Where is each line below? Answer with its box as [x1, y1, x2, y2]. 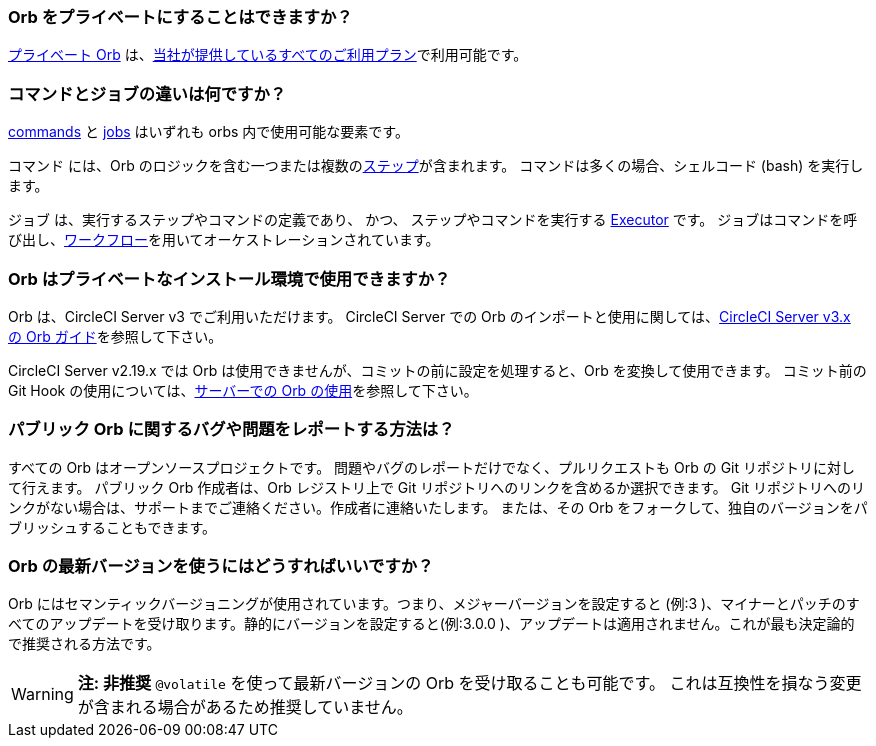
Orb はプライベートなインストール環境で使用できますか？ [8, 268, 451, 289]
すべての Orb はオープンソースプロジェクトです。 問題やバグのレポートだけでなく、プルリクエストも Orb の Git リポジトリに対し [8, 458, 856, 476]
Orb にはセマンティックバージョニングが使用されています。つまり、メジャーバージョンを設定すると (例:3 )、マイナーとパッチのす [8, 595, 860, 613]
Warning [11, 684, 74, 705]
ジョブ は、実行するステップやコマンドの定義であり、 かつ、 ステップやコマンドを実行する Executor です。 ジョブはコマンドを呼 [8, 211, 858, 229]
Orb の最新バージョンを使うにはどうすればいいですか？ [8, 556, 434, 576]
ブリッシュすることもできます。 [8, 518, 217, 536]
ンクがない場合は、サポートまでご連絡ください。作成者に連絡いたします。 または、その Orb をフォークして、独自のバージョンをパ [8, 498, 868, 516]
